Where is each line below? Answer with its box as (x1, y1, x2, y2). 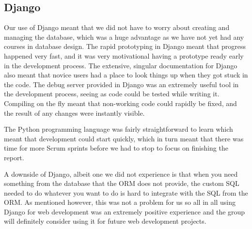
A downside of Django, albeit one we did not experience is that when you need (4, 168, 238, 179)
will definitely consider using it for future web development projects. (4, 216, 206, 226)
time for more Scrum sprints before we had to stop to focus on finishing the (4, 143, 228, 153)
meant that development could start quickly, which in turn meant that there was (4, 133, 244, 143)
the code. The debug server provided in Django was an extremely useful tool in (4, 79, 239, 89)
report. (4, 152, 24, 162)
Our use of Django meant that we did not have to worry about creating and (4, 22, 230, 32)
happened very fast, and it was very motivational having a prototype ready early (4, 50, 244, 61)
